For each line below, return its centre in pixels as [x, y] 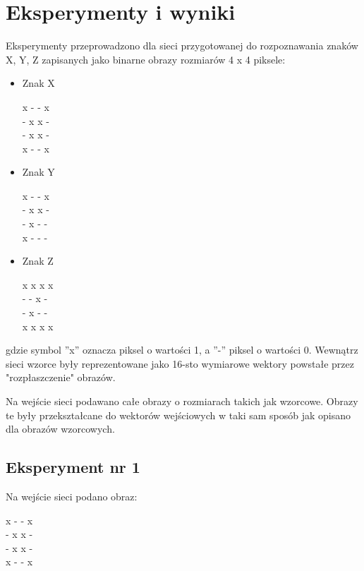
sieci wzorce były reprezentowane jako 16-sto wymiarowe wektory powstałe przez [180, 363]
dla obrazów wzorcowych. [60, 429]
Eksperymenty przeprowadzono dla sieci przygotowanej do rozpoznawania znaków [182, 46]
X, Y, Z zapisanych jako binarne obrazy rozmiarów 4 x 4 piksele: [146, 59]
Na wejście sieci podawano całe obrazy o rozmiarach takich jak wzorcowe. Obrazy [182, 401]
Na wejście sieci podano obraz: [72, 496]
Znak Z [38, 261]
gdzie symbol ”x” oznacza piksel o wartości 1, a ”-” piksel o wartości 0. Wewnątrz [182, 350]
